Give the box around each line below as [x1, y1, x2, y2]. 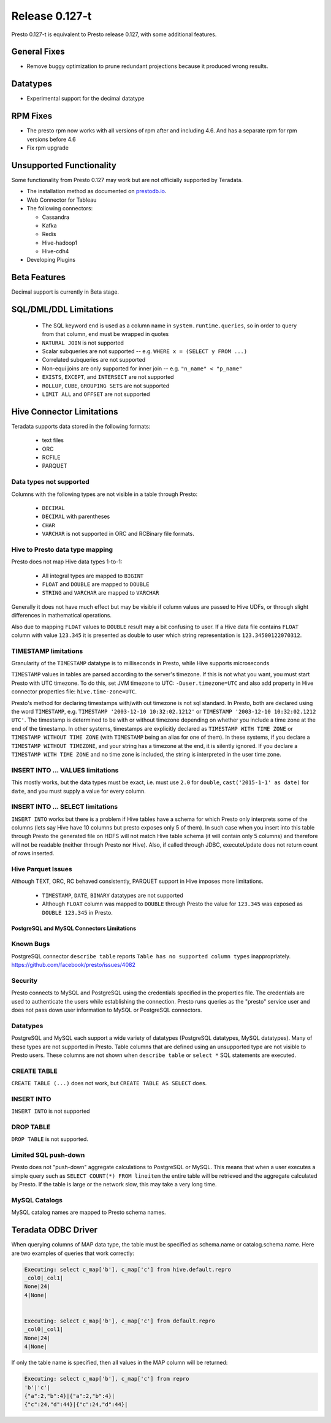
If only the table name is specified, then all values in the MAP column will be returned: [11, 1359, 228, 1367]
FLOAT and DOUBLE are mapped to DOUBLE [42, 581, 150, 588]
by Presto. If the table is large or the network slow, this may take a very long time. [11, 1181, 217, 1188]
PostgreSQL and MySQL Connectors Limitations [11, 925, 137, 932]
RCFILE [42, 454, 61, 461]
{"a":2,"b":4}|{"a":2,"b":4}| [24, 1392, 115, 1399]
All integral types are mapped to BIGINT [42, 572, 144, 579]
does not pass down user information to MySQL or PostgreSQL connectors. [11, 1006, 202, 1013]
